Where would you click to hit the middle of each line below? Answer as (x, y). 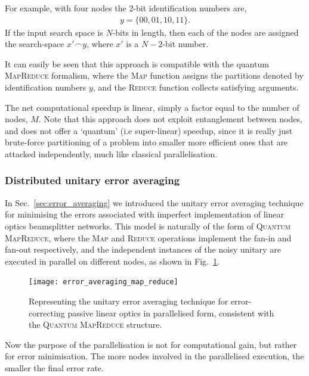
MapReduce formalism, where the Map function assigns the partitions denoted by (154, 75)
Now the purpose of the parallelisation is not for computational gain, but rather (151, 344)
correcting (47, 313)
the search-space (35, 44)
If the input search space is (54, 32)
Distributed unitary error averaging (92, 180)
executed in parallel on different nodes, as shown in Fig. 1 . (112, 261)
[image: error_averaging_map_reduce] (103, 282)
